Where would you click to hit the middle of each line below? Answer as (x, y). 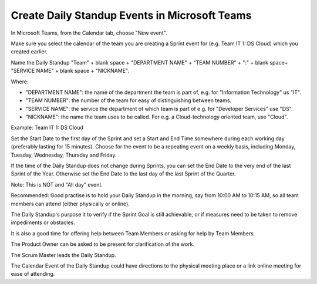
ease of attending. (33, 274)
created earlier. (29, 52)
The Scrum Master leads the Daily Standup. (64, 255)
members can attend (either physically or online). (70, 204)
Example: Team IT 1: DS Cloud (47, 128)
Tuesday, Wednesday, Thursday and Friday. (64, 155)
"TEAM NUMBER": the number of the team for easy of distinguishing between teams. (129, 100)
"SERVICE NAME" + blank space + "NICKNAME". (70, 71)
